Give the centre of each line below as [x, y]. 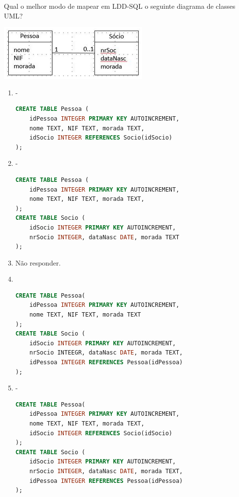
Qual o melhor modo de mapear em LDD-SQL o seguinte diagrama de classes [120, 6]
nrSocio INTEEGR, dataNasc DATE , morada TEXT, [106, 353]
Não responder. [38, 262]
